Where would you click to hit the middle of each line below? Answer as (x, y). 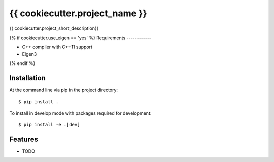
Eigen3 (29, 54)
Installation (27, 78)
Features (24, 139)
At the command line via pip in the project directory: (64, 90)
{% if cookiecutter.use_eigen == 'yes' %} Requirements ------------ (80, 38)
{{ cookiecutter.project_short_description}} (54, 28)
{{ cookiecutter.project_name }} (78, 13)
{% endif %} (22, 63)
